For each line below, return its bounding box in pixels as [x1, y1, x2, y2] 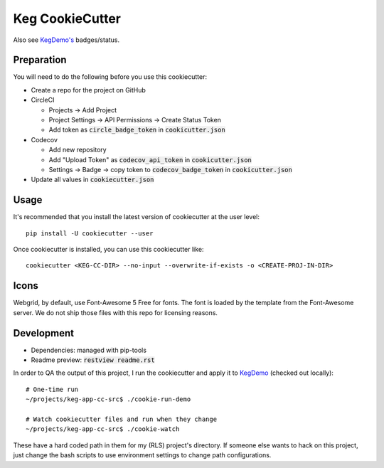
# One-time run [26, 385, 79, 393]
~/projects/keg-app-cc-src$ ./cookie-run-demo [26, 395, 191, 403]
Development [13, 327, 75, 339]
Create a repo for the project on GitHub [31, 85, 146, 94]
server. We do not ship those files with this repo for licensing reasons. [13, 308, 218, 317]
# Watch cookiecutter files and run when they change [26, 415, 217, 423]
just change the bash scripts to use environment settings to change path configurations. [13, 451, 272, 459]
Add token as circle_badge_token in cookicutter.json [48, 125, 225, 134]
